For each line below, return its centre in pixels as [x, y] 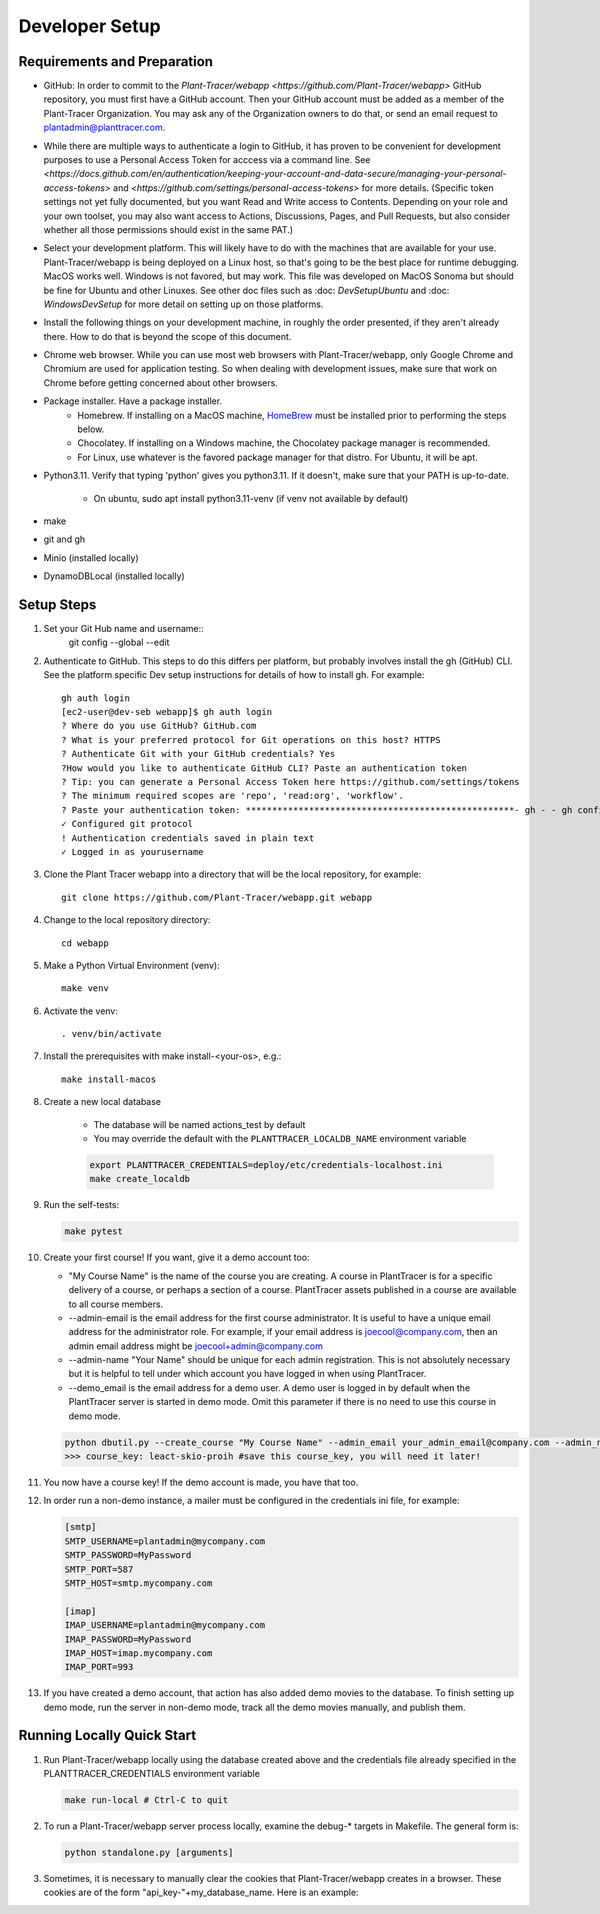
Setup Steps [57, 604]
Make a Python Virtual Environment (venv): [131, 965]
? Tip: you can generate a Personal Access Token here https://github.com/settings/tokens [290, 781]
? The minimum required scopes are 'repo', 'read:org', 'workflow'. [232, 796]
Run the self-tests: [81, 1205]
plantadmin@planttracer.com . [104, 127]
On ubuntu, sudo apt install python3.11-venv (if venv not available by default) [251, 498]
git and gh [64, 539]
